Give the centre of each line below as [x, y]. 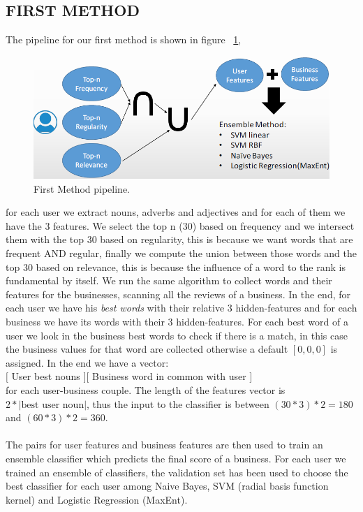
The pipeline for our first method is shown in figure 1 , [124, 39]
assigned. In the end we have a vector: [87, 362]
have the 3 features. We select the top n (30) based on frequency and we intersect [180, 225]
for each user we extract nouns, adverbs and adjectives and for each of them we [176, 212]
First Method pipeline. [82, 188]
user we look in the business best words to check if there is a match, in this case [177, 335]
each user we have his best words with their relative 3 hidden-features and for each [181, 308]
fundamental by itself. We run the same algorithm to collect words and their [169, 280]
